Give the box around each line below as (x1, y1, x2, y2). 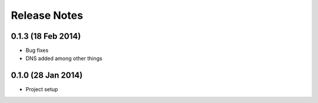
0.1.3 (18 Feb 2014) (11, 31, 81, 41)
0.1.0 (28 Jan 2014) (11, 71, 83, 81)
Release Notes (11, 9, 84, 22)
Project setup (25, 86, 58, 93)
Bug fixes (25, 47, 49, 54)
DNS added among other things (25, 55, 102, 62)
